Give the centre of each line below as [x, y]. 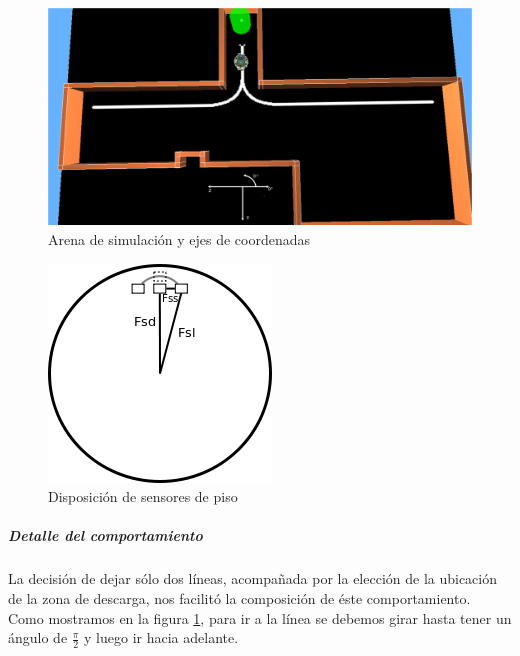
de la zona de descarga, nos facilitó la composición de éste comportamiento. [239, 597]
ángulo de [38, 637]
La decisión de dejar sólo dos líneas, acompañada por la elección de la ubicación [253, 578]
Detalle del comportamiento [105, 535]
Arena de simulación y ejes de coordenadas [179, 238]
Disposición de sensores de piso [143, 496]
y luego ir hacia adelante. [161, 637]
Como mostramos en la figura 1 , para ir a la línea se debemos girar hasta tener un [260, 617]
